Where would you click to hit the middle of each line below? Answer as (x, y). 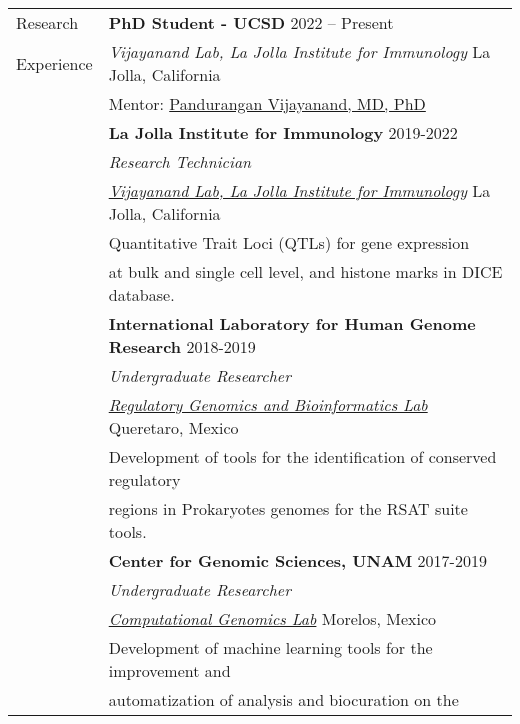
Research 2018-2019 (182, 346)
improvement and (169, 670)
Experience (54, 63)
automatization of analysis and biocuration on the (283, 699)
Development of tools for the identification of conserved (302, 456)
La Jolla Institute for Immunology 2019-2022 (283, 132)
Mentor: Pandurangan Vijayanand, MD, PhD (267, 103)
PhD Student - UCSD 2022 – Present (251, 22)
